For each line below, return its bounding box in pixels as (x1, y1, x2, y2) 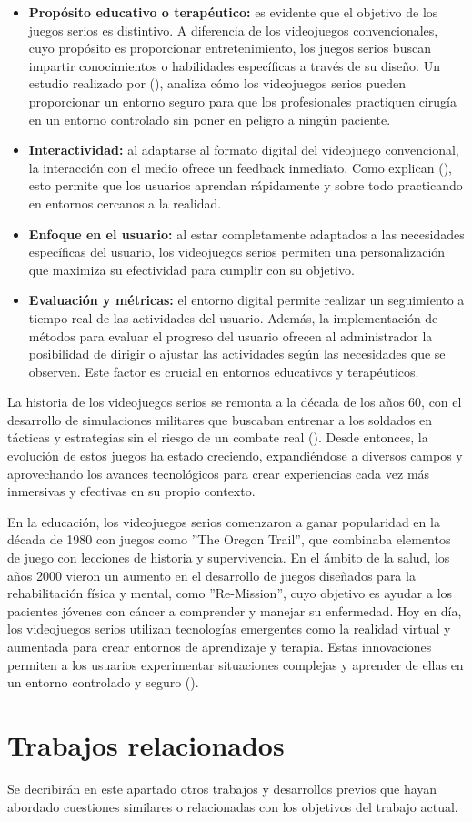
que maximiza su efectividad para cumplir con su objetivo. (28, 259, 355, 279)
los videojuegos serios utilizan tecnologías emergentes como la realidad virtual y (7, 619, 451, 638)
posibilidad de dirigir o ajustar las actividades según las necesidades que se (28, 344, 446, 363)
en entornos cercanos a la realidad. (28, 193, 222, 212)
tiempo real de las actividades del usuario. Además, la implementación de (28, 308, 438, 327)
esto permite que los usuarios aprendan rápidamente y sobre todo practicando (28, 176, 463, 195)
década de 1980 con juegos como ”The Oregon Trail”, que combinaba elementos (7, 530, 451, 549)
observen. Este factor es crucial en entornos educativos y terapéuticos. (28, 361, 419, 381)
